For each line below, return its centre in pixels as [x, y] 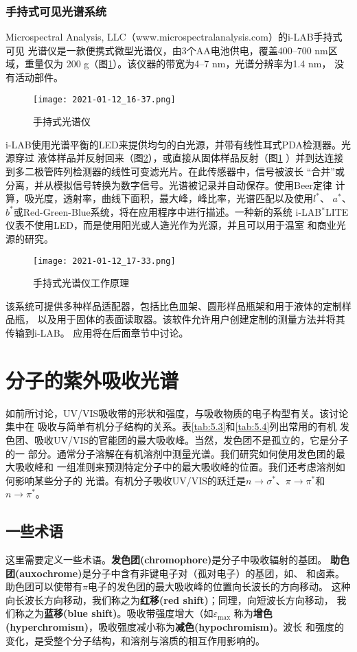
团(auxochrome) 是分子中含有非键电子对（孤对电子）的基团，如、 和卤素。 [175, 573]
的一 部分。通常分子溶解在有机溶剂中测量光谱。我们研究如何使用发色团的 [171, 453]
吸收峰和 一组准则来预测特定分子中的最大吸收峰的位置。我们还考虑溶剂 [175, 467]
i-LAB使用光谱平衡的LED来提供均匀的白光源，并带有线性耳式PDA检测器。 [174, 144]
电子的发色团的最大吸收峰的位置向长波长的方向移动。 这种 [219, 586]
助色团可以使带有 [44, 586]
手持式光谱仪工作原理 [81, 283]
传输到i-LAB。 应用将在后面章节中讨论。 [97, 333]
